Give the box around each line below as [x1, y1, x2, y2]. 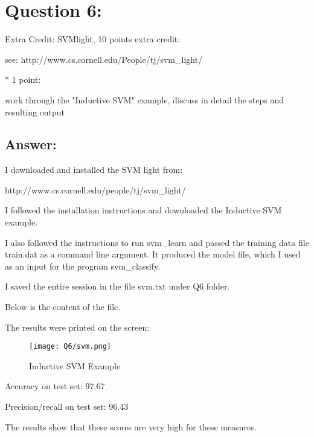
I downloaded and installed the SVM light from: [5, 163, 183, 176]
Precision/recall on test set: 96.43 [5, 400, 129, 413]
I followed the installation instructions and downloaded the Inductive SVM [5, 204, 282, 216]
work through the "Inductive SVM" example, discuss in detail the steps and [5, 93, 284, 106]
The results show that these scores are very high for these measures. [5, 420, 257, 433]
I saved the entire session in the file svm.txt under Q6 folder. [5, 280, 230, 293]
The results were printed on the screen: [5, 320, 150, 333]
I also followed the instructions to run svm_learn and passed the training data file [5, 236, 309, 248]
